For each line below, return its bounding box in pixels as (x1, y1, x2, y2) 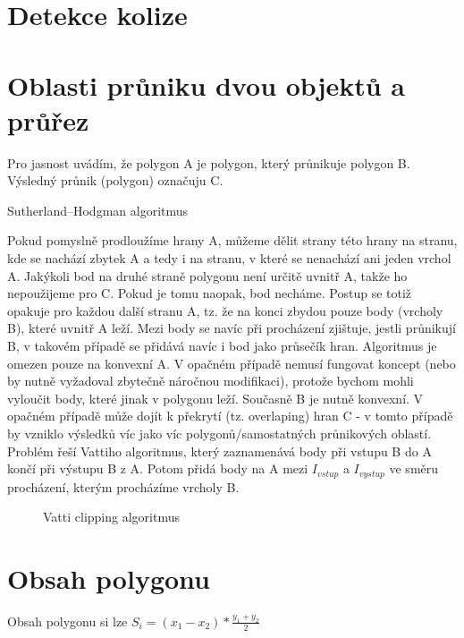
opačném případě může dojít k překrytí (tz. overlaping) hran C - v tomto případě (7, 406, 453, 425)
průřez (7, 101, 89, 138)
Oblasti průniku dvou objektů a (7, 66, 406, 103)
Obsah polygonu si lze (7, 611, 128, 630)
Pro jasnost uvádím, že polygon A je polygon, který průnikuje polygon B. (7, 153, 410, 172)
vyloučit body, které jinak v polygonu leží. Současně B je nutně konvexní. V (7, 388, 424, 407)
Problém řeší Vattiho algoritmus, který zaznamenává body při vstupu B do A (7, 441, 432, 460)
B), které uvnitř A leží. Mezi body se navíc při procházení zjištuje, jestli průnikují (7, 319, 456, 337)
